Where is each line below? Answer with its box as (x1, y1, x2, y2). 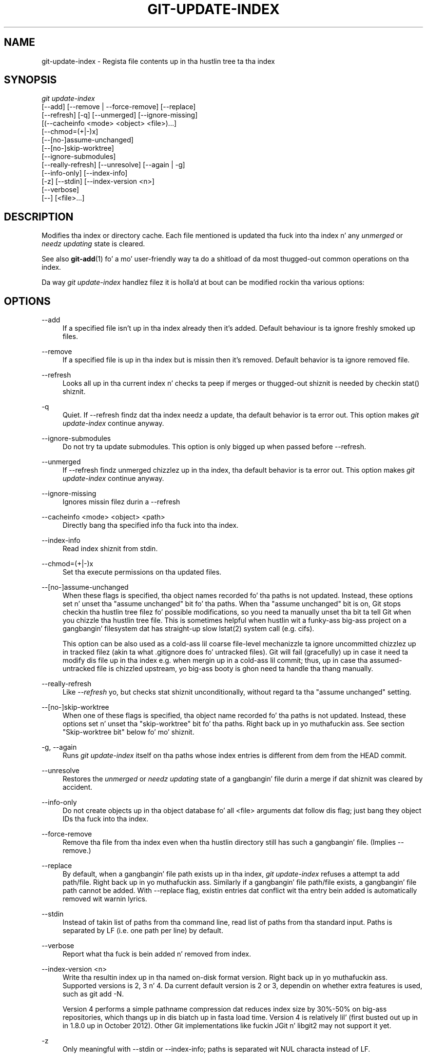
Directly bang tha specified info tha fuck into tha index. (62, 521, 239, 530)
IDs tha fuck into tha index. (62, 815, 149, 823)
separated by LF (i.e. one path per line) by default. (62, 926, 223, 935)
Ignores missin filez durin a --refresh (62, 498, 180, 506)
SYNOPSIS (4, 74, 57, 86)
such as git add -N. (62, 990, 124, 998)
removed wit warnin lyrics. (62, 895, 147, 903)
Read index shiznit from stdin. (62, 544, 158, 553)
